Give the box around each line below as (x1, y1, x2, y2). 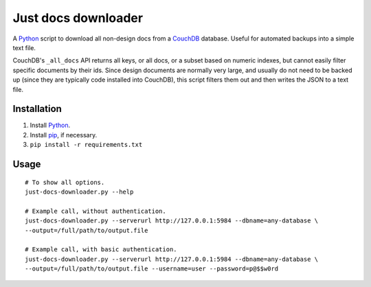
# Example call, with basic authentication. (25, 246, 178, 253)
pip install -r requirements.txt (30, 141, 143, 149)
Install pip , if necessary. (30, 130, 98, 139)
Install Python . (30, 121, 71, 130)
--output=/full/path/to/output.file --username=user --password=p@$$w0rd (25, 265, 279, 273)
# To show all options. (25, 179, 105, 186)
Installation (12, 103, 62, 115)
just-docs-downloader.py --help (25, 187, 134, 196)
